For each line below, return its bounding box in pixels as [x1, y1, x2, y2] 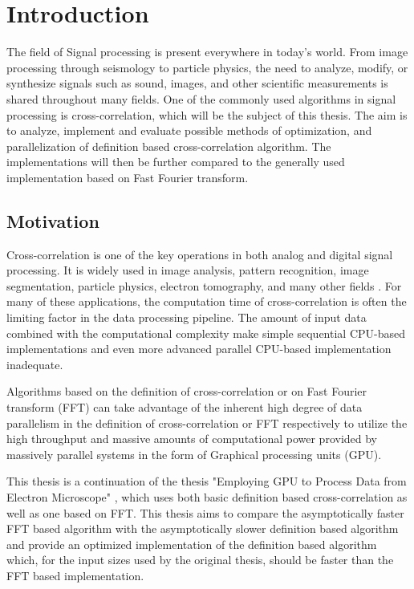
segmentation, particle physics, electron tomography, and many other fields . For [6, 277, 402, 294]
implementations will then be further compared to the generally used [6, 153, 345, 170]
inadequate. [6, 355, 63, 372]
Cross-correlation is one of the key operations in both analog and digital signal [6, 246, 393, 262]
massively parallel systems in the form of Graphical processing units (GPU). [6, 445, 382, 462]
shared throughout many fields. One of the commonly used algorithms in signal [6, 90, 396, 107]
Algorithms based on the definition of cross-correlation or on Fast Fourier [6, 383, 367, 400]
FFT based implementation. [6, 567, 144, 583]
